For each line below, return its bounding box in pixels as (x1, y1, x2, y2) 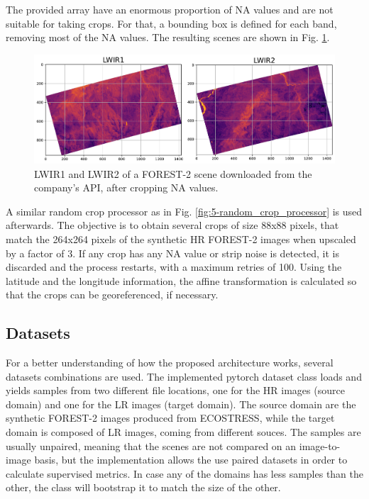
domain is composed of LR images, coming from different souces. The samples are (6, 425, 361, 439)
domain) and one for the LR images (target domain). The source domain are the (6, 396, 356, 411)
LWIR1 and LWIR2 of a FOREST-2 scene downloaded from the (34, 166, 312, 181)
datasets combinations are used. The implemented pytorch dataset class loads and (6, 369, 362, 383)
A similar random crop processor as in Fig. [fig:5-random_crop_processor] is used (6, 203, 363, 218)
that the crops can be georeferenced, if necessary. (6, 287, 219, 302)
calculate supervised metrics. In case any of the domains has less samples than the (6, 466, 363, 481)
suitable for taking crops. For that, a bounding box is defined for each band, (6, 16, 337, 30)
